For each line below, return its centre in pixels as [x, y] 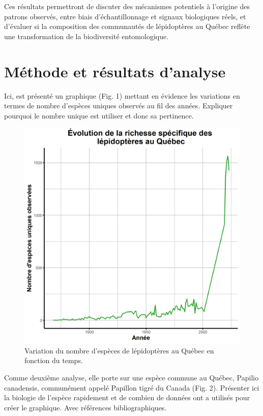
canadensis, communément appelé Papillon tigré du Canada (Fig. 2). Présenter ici [132, 387]
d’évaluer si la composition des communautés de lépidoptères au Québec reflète [127, 26]
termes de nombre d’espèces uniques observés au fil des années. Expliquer [119, 106]
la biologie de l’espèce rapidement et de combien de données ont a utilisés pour [127, 397]
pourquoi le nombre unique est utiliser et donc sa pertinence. [99, 115]
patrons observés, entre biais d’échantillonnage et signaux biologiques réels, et [125, 16]
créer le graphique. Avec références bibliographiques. [85, 407]
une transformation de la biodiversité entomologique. [86, 36]
